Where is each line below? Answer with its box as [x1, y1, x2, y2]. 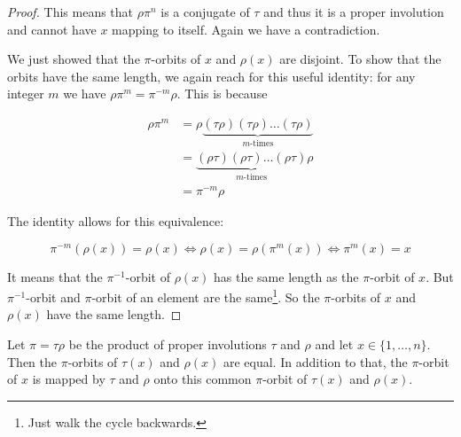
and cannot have [7, 20, 97, 38]
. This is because [176, 84, 268, 103]
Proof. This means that [7, 3, 134, 20]
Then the [7, 352, 57, 371]
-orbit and [26, 287, 81, 306]
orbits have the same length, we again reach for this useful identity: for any [7, 66, 416, 85]
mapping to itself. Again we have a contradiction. [112, 20, 380, 38]
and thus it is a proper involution [263, 3, 444, 20]
